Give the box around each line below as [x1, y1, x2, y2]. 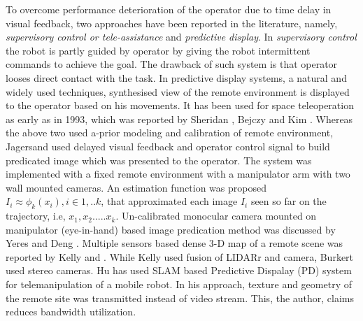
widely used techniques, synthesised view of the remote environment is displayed [6, 84, 350, 99]
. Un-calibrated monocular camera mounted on [115, 208, 317, 223]
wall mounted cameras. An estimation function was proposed [6, 180, 266, 194]
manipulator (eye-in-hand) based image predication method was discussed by [6, 222, 336, 236]
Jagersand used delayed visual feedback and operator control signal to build [6, 138, 330, 153]
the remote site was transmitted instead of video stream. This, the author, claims [6, 290, 355, 305]
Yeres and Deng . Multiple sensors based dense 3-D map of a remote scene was [6, 236, 343, 250]
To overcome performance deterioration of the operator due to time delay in [6, 2, 332, 16]
